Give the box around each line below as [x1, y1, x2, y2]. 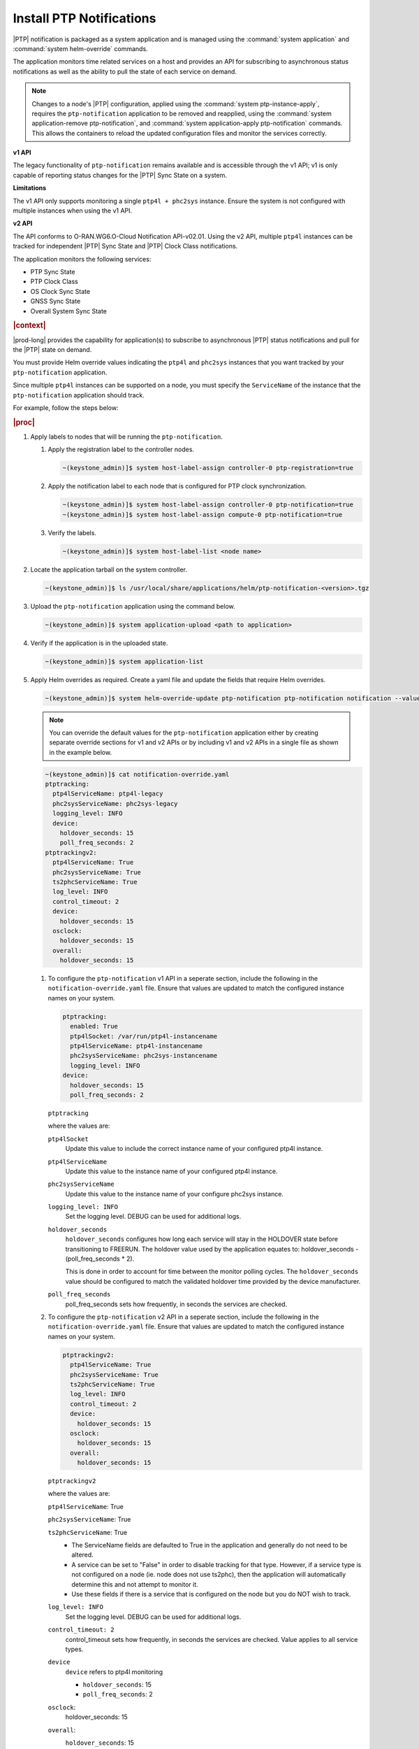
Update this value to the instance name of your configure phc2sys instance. [65, 1189, 284, 1198]
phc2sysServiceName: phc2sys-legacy [52, 800, 178, 807]
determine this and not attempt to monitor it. [71, 1580, 198, 1588]
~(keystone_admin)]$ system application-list [45, 658, 204, 665]
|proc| [13, 417, 35, 427]
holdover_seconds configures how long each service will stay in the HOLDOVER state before [65, 1235, 339, 1243]
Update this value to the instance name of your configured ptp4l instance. [65, 1167, 279, 1175]
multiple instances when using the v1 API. [13, 206, 133, 215]
